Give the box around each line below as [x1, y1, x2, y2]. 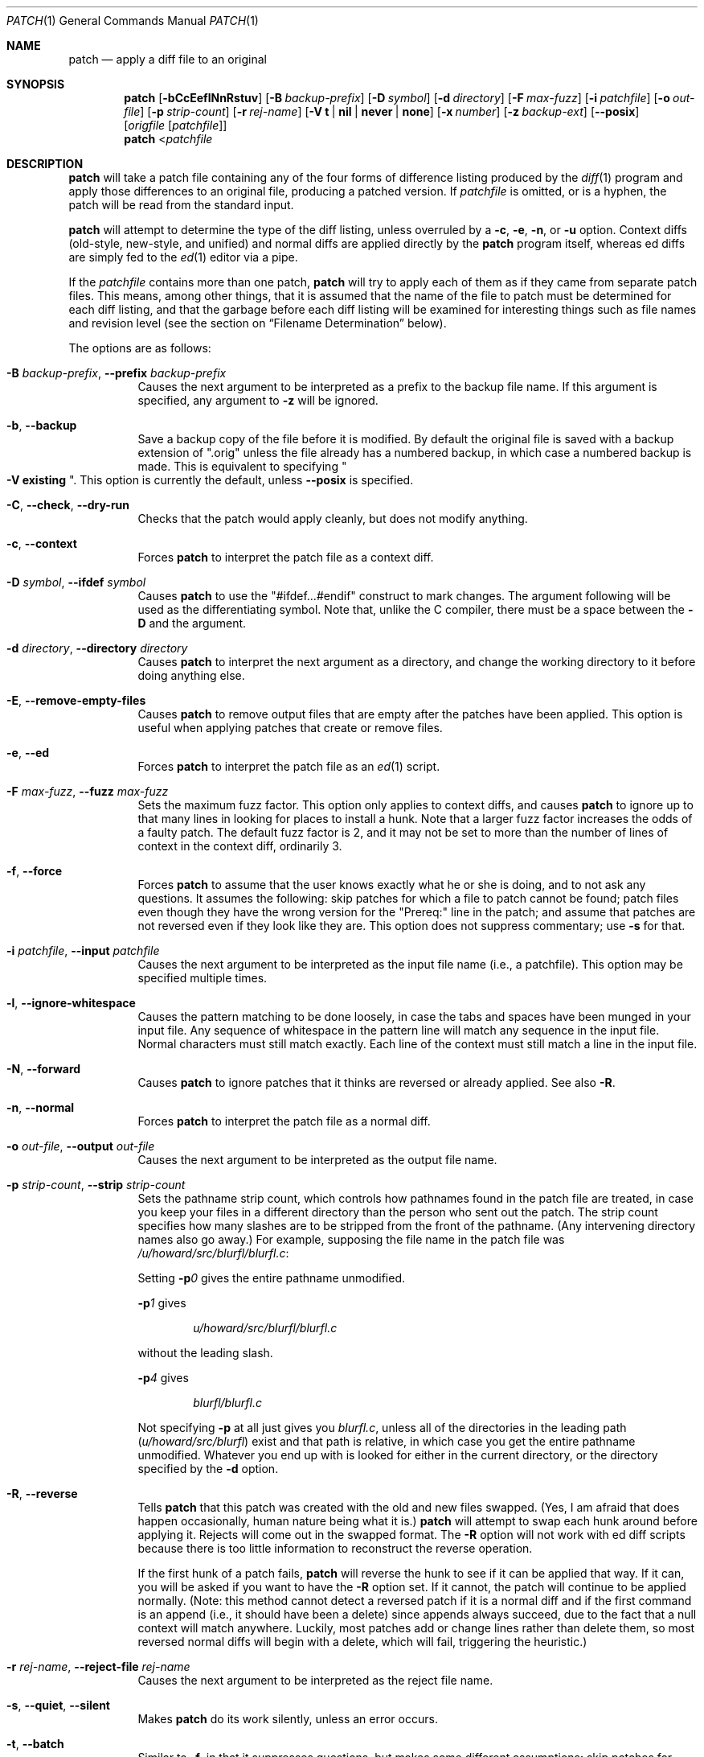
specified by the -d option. [137, 1462, 279, 1475]
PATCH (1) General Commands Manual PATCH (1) [6, 14, 259, 27]
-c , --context [6, 537, 77, 550]
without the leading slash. [137, 1346, 273, 1360]
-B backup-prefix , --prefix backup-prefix [6, 366, 227, 380]
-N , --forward [6, 1062, 81, 1076]
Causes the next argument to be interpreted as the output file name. [137, 1153, 497, 1167]
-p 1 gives [137, 1296, 186, 1310]
